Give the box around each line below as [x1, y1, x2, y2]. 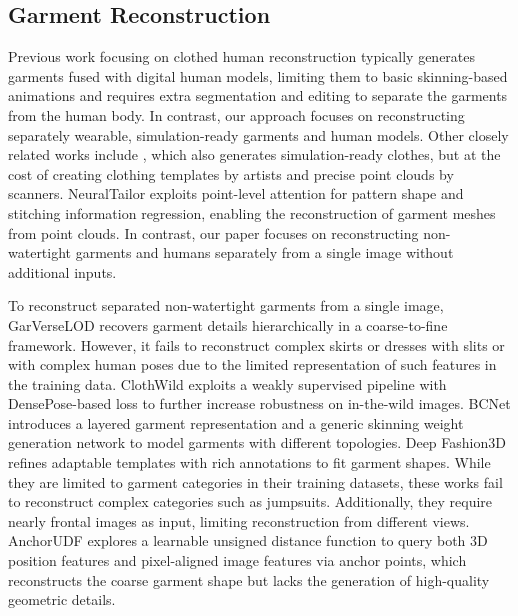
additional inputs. [8, 261, 117, 282]
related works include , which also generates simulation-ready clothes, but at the [8, 144, 501, 165]
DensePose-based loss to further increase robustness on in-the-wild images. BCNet [8, 393, 511, 414]
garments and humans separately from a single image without [75, 242, 454, 263]
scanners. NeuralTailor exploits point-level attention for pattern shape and [8, 183, 464, 204]
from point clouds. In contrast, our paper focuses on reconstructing [8, 222, 419, 243]
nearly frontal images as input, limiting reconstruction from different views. [8, 510, 470, 531]
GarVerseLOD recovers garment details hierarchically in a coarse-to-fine [8, 314, 448, 335]
